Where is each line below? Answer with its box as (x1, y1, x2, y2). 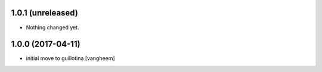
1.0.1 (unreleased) (11, 8, 79, 18)
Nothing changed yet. (26, 24, 80, 31)
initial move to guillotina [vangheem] (26, 55, 116, 62)
